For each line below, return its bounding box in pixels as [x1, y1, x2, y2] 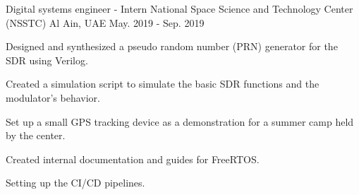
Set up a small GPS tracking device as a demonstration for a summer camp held [6, 114, 354, 129]
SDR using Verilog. [6, 52, 88, 67]
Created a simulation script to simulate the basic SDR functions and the [6, 76, 320, 91]
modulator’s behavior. [6, 90, 100, 105]
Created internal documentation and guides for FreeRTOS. [6, 151, 260, 166]
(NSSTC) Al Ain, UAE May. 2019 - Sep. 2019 [6, 15, 205, 30]
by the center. [6, 128, 66, 143]
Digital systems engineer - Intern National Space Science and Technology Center [6, 1, 353, 16]
